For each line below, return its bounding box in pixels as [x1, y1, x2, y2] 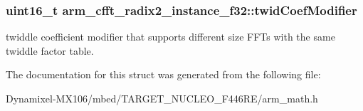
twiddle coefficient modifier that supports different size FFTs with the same [6, 29, 335, 44]
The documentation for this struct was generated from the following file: [6, 67, 321, 82]
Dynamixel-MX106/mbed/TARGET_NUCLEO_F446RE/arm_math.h [6, 91, 318, 105]
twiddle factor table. [6, 43, 94, 58]
